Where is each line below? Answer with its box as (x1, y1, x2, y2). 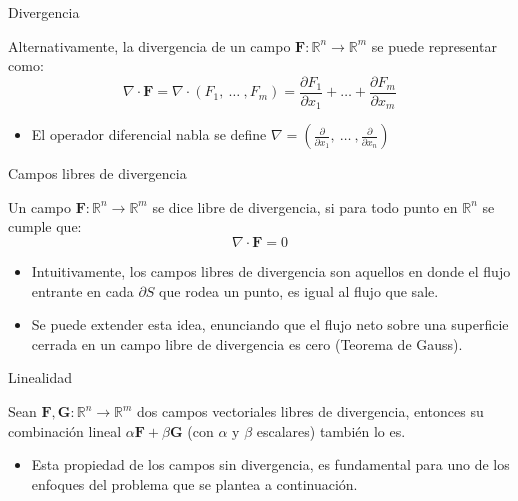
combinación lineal (8, 420, 122, 441)
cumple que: (8, 216, 82, 237)
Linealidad (8, 367, 72, 388)
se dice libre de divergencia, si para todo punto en (152, 196, 458, 217)
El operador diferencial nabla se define (31, 124, 267, 145)
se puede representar (371, 35, 497, 56)
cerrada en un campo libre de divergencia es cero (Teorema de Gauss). (31, 333, 463, 354)
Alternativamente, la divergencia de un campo (8, 35, 291, 56)
